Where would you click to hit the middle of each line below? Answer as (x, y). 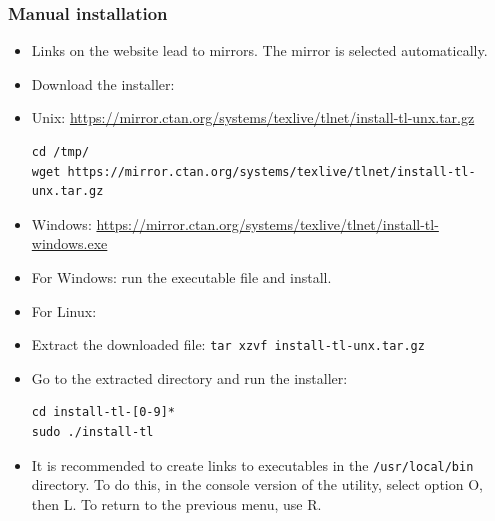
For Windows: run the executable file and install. (181, 276)
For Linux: (64, 310)
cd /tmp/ (60, 152)
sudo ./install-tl (92, 432)
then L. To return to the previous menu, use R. (176, 503)
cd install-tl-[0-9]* (103, 412)
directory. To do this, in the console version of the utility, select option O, (257, 484)
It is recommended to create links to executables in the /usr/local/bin (252, 464)
